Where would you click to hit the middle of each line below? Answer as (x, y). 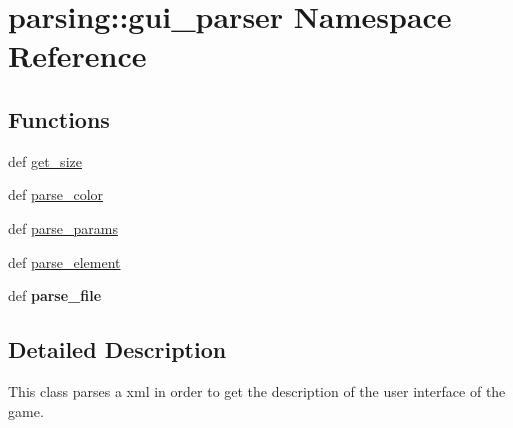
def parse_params (63, 227)
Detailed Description (117, 349)
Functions (59, 118)
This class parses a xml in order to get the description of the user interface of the (257, 390)
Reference (77, 55)
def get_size (45, 160)
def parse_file (55, 295)
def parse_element (64, 261)
